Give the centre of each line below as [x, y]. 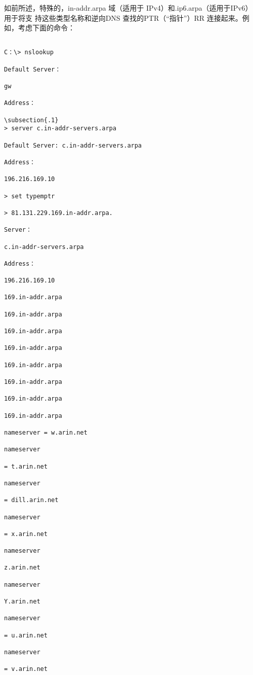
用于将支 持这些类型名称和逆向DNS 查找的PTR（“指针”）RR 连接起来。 [123, 17]
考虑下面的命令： [46, 28]
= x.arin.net [26, 534]
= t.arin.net [26, 466]
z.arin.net [22, 568]
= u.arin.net [26, 635]
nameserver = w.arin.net [46, 432]
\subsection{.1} [31, 120]
